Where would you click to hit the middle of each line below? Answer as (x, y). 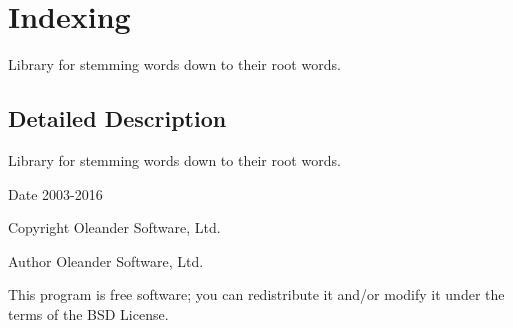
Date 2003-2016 (55, 193)
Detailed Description (117, 118)
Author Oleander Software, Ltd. (106, 260)
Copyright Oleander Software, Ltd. (114, 227)
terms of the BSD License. (88, 313)
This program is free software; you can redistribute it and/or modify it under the (256, 294)
